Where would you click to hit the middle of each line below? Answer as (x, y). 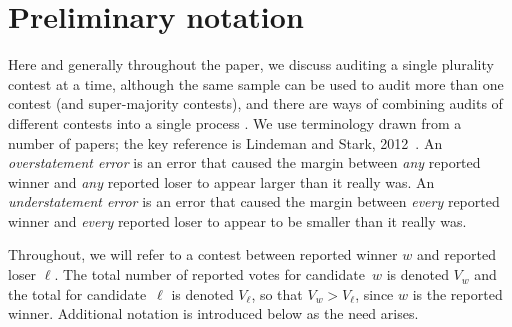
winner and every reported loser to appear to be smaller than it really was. (237, 220)
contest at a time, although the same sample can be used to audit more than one (256, 83)
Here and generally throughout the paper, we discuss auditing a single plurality (251, 64)
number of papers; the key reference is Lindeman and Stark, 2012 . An (225, 142)
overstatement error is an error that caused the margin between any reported (244, 162)
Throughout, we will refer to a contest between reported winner (203, 254)
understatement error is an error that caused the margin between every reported (254, 201)
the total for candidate (77, 293)
